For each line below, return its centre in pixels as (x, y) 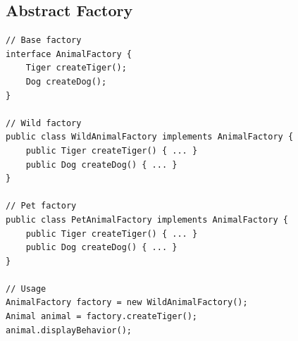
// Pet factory (41, 206)
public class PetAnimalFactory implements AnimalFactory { (147, 219)
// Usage (26, 289)
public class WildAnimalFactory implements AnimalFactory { (150, 137)
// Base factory (44, 41)
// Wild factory (44, 123)
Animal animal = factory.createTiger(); (102, 317)
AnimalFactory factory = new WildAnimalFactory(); (127, 303)
